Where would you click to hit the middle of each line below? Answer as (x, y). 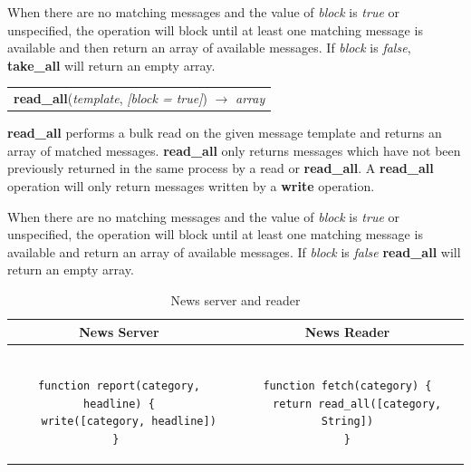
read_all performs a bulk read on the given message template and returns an (225, 133)
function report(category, (119, 386)
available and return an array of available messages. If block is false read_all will (234, 251)
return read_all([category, (357, 404)
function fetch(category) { (347, 386)
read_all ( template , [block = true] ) (111, 98)
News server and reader (235, 299)
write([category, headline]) (129, 422)
